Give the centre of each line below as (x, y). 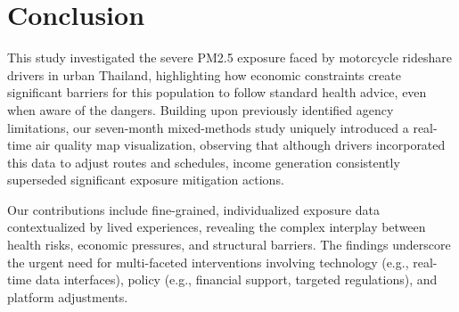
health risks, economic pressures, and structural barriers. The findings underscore (229, 245)
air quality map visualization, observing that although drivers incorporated (240, 145)
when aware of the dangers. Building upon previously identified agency (201, 109)
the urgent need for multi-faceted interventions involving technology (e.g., (208, 262)
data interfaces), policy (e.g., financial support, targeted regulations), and (236, 279)
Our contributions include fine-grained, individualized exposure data (194, 209)
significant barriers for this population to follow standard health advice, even (217, 92)
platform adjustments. (68, 296)
